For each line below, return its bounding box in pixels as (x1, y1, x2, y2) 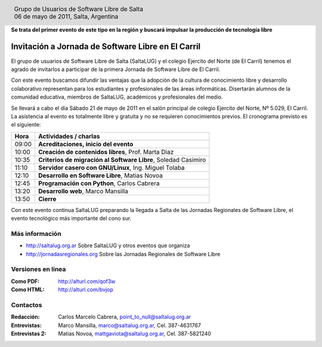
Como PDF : (11, 278, 40, 285)
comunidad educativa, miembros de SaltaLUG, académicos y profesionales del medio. (11, 93, 223, 101)
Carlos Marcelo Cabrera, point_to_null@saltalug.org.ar (58, 314, 191, 321)
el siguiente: (11, 121, 41, 128)
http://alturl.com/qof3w (58, 278, 116, 285)
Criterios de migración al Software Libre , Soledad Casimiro (38, 155, 206, 164)
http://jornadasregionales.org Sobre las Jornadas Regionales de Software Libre (26, 250, 221, 257)
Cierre (38, 195, 57, 203)
